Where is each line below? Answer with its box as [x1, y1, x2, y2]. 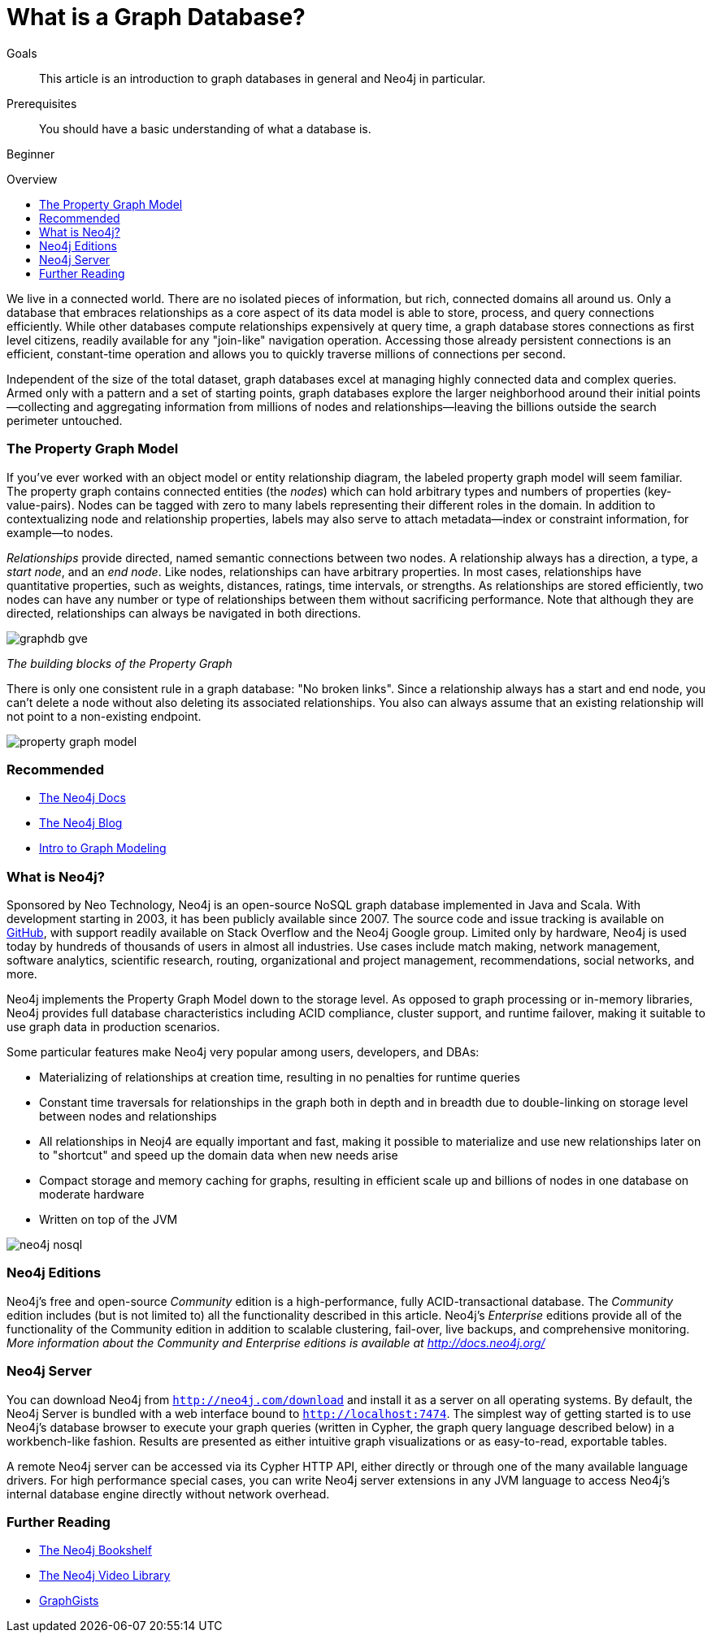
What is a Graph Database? [7, 3, 306, 31]
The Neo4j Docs [39, 791, 126, 805]
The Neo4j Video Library [39, 1568, 171, 1583]
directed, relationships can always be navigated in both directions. [7, 605, 362, 620]
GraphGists [39, 1593, 99, 1608]
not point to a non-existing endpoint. [7, 709, 202, 723]
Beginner [7, 146, 55, 161]
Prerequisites [7, 96, 77, 111]
